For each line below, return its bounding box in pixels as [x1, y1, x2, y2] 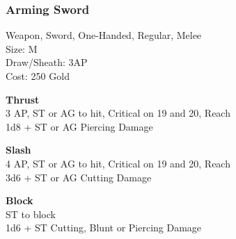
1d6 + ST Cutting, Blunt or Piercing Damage [6, 220, 202, 235]
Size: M [6, 41, 38, 56]
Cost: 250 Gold [6, 69, 70, 83]
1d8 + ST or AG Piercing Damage [6, 119, 153, 133]
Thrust [6, 92, 40, 106]
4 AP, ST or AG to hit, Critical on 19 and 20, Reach [6, 156, 230, 170]
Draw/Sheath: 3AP [6, 55, 88, 69]
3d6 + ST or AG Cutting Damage [6, 170, 152, 184]
